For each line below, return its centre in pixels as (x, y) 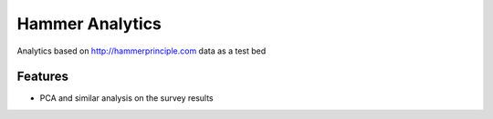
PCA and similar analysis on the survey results (126, 98)
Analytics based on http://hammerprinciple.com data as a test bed (142, 51)
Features (42, 77)
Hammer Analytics (89, 24)
